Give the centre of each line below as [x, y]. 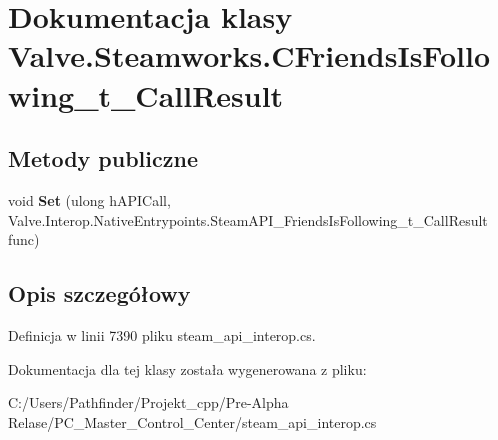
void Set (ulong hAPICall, [89, 199]
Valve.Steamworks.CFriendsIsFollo [249, 55]
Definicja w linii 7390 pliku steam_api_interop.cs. [162, 334]
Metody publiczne [103, 158]
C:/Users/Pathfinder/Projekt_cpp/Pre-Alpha [148, 402]
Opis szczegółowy [99, 293]
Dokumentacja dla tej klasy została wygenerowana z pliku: [187, 368]
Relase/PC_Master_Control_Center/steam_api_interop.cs [192, 421]
